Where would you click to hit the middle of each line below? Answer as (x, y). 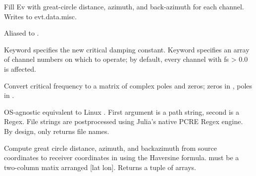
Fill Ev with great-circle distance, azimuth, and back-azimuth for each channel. (124, 6)
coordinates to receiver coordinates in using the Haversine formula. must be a (122, 157)
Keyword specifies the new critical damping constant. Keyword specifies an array (127, 49)
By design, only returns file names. (57, 131)
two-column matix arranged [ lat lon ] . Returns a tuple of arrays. (100, 167)
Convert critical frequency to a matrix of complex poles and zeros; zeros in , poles (128, 85)
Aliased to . (22, 33)
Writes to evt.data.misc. (40, 16)
